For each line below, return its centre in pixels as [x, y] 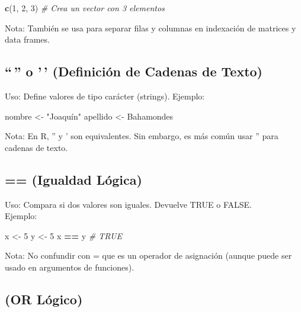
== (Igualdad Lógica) [73, 179]
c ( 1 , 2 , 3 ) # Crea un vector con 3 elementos [85, 8]
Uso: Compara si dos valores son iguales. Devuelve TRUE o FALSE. [129, 204]
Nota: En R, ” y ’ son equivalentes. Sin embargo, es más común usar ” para [142, 136]
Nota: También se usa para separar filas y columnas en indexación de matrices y [150, 28]
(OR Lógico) [44, 299]
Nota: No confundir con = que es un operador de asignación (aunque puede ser [148, 255]
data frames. [27, 39]
